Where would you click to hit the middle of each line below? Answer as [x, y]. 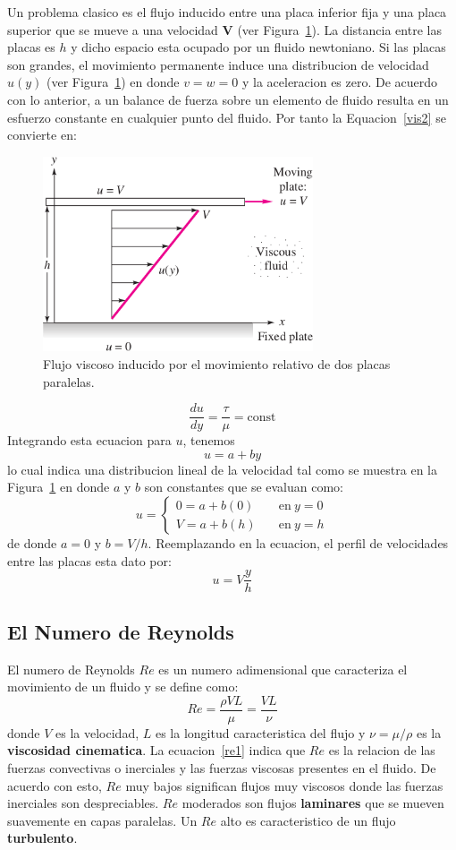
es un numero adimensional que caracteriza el [283, 669]
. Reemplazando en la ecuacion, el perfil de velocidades [298, 543]
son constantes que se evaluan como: [244, 487]
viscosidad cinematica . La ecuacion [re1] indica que [156, 750]
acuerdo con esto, [55, 785]
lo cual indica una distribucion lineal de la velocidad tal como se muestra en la [222, 469]
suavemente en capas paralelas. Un [102, 820]
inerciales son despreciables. [83, 803]
